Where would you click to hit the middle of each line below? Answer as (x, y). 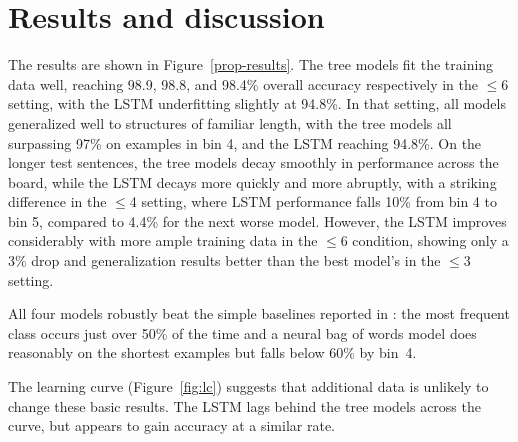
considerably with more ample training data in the (163, 240)
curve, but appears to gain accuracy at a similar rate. (172, 425)
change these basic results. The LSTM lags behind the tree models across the (244, 405)
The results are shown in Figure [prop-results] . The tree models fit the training (251, 64)
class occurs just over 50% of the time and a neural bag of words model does (242, 332)
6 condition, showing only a (424, 240)
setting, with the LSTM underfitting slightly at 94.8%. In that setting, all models (257, 103)
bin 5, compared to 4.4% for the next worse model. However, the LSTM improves (257, 220)
